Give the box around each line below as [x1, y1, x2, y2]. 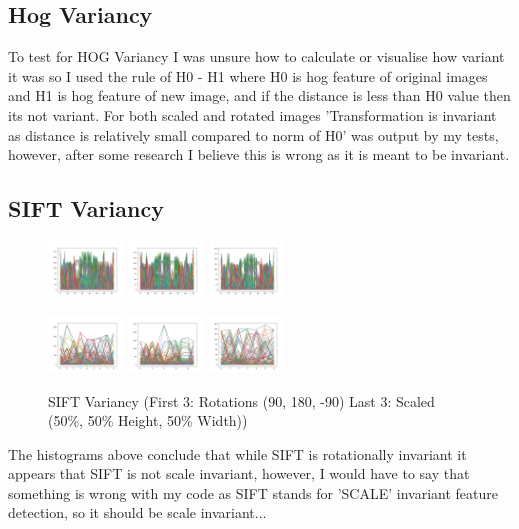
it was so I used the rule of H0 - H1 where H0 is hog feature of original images [8, 65, 488, 86]
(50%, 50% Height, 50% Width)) [48, 410, 248, 431]
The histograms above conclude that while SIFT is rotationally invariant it [8, 443, 467, 464]
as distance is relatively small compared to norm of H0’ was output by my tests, [8, 124, 499, 145]
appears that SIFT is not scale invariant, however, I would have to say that [8, 463, 470, 484]
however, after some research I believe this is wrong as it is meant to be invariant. [8, 144, 510, 165]
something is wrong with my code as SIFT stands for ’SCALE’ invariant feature [8, 482, 498, 503]
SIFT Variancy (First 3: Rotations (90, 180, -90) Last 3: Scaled [48, 390, 435, 411]
